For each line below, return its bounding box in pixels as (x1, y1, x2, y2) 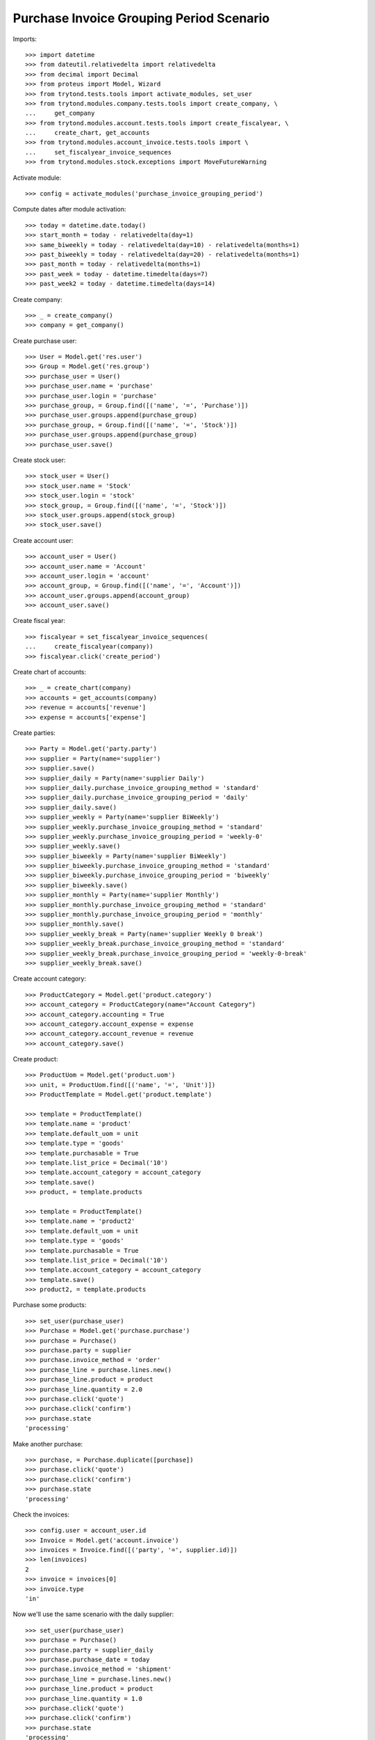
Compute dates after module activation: (12, 205, 126, 214)
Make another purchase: (12, 1439, 83, 1448)
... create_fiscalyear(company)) (25, 642, 154, 651)
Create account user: (12, 536, 74, 544)
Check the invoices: (12, 1510, 69, 1519)
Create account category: (12, 974, 87, 983)
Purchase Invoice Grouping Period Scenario (12, 10, 270, 26)
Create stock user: (12, 456, 66, 464)
